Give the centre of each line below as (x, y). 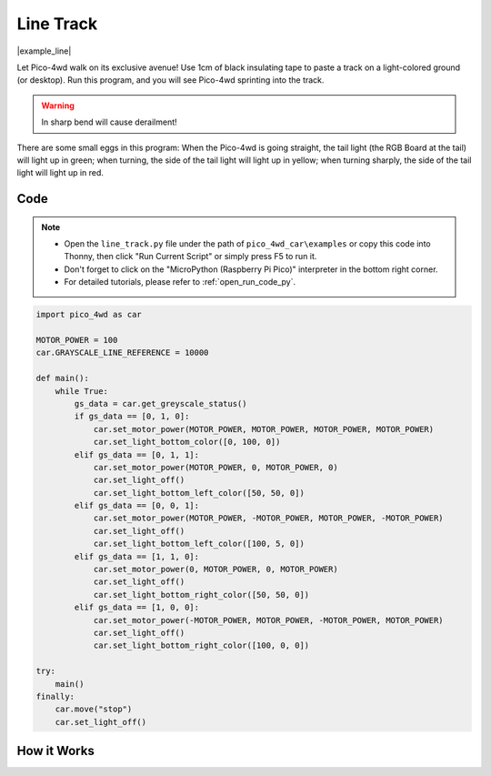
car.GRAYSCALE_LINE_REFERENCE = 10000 (122, 353)
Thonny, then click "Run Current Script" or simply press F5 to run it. (190, 257)
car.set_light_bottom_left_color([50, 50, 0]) (199, 493)
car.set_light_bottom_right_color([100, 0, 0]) (201, 645)
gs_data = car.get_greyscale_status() (160, 403)
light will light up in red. (60, 173)
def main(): (63, 378)
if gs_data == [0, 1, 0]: (132, 417)
